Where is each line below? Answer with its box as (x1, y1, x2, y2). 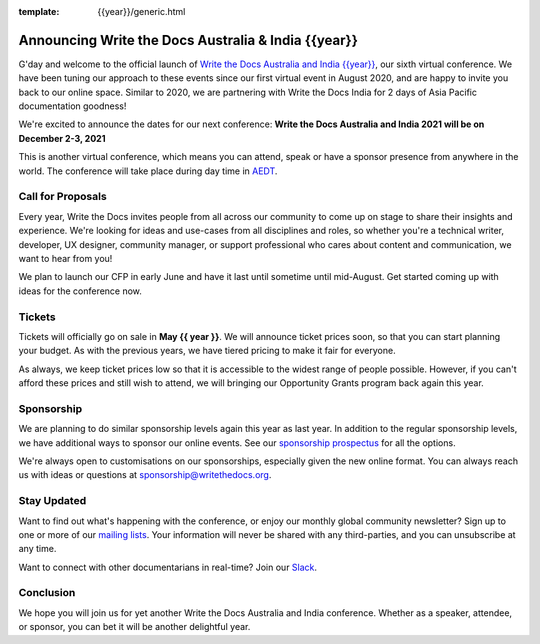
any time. (18, 543, 57, 555)
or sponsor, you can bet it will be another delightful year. (18, 621, 251, 633)
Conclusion (18, 586, 76, 600)
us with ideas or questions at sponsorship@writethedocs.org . (18, 469, 272, 481)
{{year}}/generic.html (97, 6, 186, 17)
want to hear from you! (18, 252, 113, 264)
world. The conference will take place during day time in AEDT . (18, 165, 278, 177)
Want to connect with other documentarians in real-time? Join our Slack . (18, 561, 318, 573)
